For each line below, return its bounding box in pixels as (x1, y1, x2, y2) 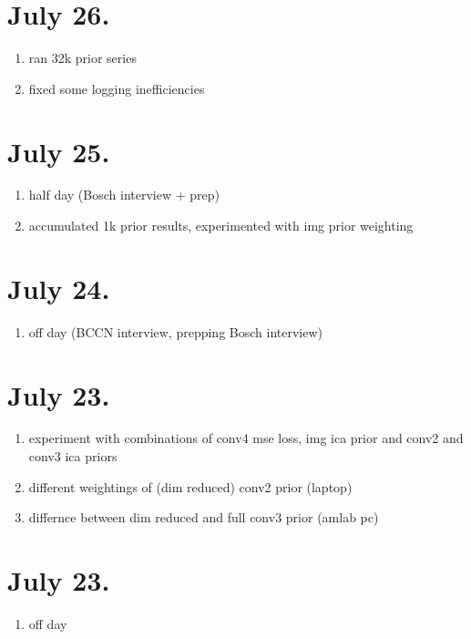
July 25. (7, 132, 110, 170)
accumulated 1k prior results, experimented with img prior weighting (28, 216, 414, 235)
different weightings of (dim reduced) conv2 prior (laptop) (28, 477, 353, 496)
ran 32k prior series (28, 48, 137, 67)
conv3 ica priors (28, 447, 118, 466)
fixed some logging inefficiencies (28, 78, 205, 98)
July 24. (7, 269, 110, 306)
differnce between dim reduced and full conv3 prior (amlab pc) (28, 508, 379, 527)
